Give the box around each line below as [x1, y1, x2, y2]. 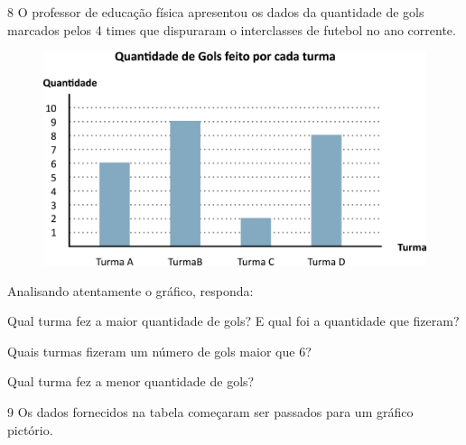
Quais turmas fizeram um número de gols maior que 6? [7, 341, 312, 360]
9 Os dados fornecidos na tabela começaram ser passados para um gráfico [7, 403, 414, 421]
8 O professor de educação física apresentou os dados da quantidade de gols [7, 3, 424, 21]
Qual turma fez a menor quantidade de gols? [7, 372, 255, 391]
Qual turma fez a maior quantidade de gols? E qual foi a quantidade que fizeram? [7, 311, 460, 330]
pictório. [7, 420, 53, 439]
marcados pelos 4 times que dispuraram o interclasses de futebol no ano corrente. [7, 20, 456, 39]
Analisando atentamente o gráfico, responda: [7, 281, 254, 300]
